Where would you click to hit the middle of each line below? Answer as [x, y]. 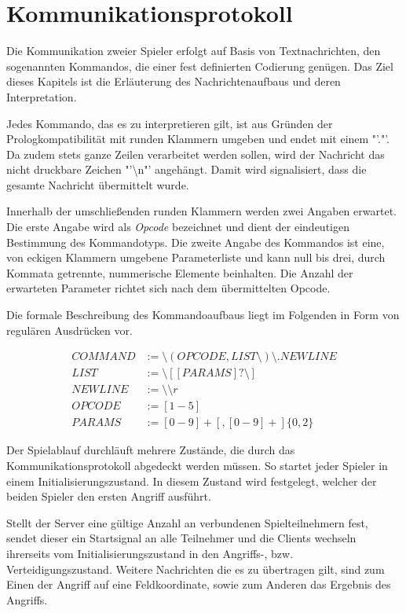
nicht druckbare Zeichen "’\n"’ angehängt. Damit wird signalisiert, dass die [187, 169]
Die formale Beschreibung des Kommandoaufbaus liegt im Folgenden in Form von [203, 315]
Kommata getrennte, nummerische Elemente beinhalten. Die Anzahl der [180, 272]
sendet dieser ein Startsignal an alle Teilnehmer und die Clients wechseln [181, 538]
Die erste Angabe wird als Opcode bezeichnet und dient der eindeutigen [178, 227]
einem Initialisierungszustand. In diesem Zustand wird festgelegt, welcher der [192, 481]
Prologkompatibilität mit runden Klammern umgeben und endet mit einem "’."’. [198, 139]
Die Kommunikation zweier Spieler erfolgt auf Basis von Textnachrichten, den [194, 51]
